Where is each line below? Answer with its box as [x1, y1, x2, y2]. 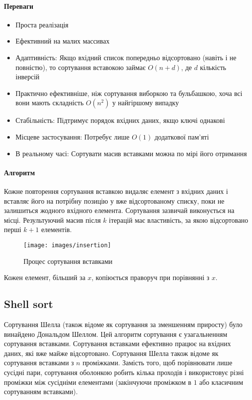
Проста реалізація [15, 19, 69, 29]
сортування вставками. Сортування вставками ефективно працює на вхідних [4, 338, 231, 349]
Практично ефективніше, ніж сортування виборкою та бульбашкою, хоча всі [15, 88, 243, 98]
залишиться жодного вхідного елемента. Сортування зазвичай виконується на [4, 205, 235, 215]
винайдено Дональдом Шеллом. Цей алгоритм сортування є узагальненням [4, 329, 228, 339]
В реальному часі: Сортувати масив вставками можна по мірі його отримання [15, 148, 247, 158]
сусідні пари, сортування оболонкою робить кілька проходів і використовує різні [4, 367, 244, 377]
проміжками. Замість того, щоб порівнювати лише [82, 357, 232, 368]
